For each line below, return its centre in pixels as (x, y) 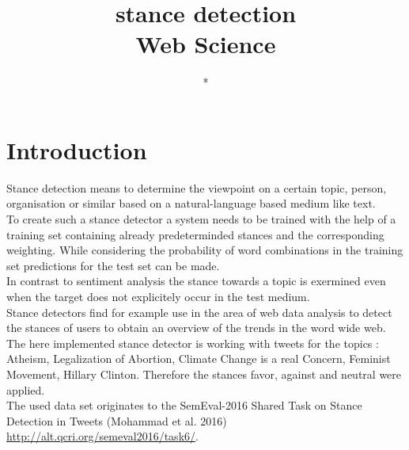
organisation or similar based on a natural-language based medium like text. (191, 203)
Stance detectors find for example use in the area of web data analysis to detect (199, 312)
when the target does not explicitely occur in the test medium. (158, 296)
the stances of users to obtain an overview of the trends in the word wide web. (196, 328)
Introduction (77, 149)
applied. (26, 389)
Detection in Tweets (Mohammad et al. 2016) (117, 420)
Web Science (206, 44)
